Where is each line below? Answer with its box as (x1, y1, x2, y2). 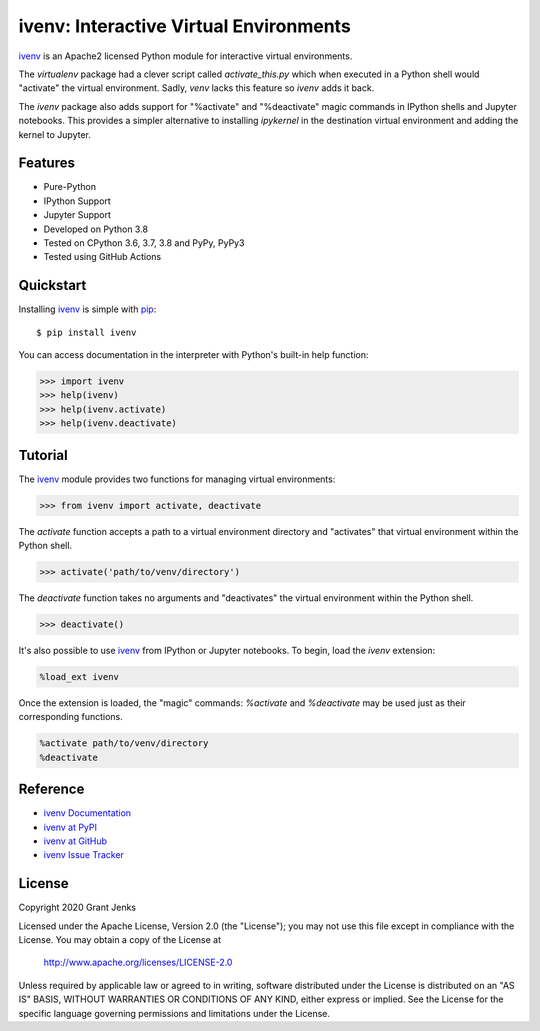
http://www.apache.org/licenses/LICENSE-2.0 (43, 956, 233, 969)
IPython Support (43, 195, 112, 207)
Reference (18, 781, 85, 798)
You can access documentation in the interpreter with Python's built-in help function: (18, 349, 369, 361)
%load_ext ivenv (39, 671, 120, 682)
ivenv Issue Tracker (43, 849, 125, 861)
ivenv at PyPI (43, 821, 97, 833)
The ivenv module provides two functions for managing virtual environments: (18, 473, 336, 485)
